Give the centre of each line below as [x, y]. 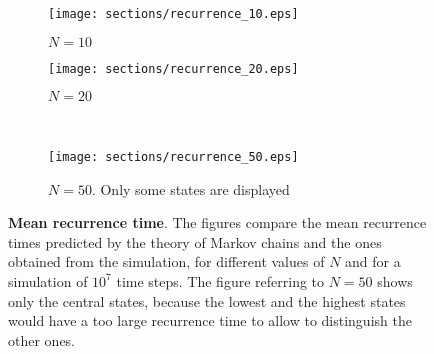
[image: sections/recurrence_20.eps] [173, 68]
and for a [373, 261]
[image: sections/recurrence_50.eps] [173, 156]
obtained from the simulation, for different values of [166, 261]
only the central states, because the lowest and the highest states [207, 300]
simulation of [48, 280]
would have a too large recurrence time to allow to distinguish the [210, 320]
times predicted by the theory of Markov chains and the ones [195, 241]
